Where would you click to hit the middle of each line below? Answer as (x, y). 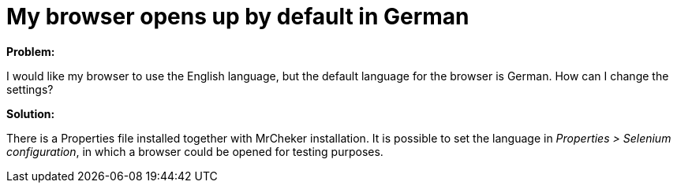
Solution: (31, 113)
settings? (30, 89)
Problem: (31, 51)
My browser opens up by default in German (238, 17)
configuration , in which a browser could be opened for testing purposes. (195, 151)
